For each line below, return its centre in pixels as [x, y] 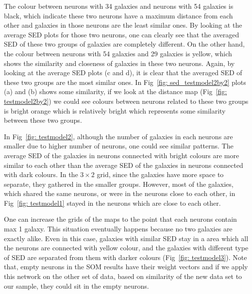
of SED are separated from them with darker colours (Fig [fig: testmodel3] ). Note [126, 257]
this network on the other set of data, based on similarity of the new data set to [123, 276]
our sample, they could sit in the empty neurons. [76, 286]
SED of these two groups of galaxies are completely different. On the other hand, [124, 44]
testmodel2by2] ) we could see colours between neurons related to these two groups [126, 101]
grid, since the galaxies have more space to [160, 174]
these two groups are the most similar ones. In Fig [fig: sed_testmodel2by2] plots [125, 82]
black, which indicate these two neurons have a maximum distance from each [118, 15]
